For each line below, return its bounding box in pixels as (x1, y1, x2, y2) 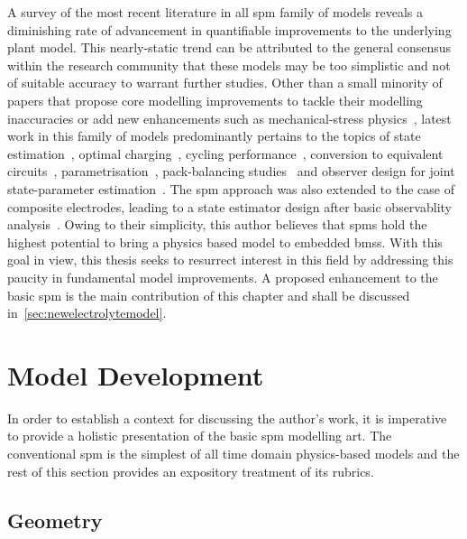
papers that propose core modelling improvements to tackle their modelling (7, 90, 423, 109)
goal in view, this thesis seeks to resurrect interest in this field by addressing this (7, 250, 453, 269)
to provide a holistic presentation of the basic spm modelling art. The (7, 426, 392, 445)
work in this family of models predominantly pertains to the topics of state (7, 126, 421, 145)
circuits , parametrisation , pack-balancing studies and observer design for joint (7, 162, 455, 181)
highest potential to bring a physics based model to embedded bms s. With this (7, 232, 443, 251)
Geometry (7, 506, 103, 534)
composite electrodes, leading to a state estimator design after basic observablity (7, 197, 452, 216)
